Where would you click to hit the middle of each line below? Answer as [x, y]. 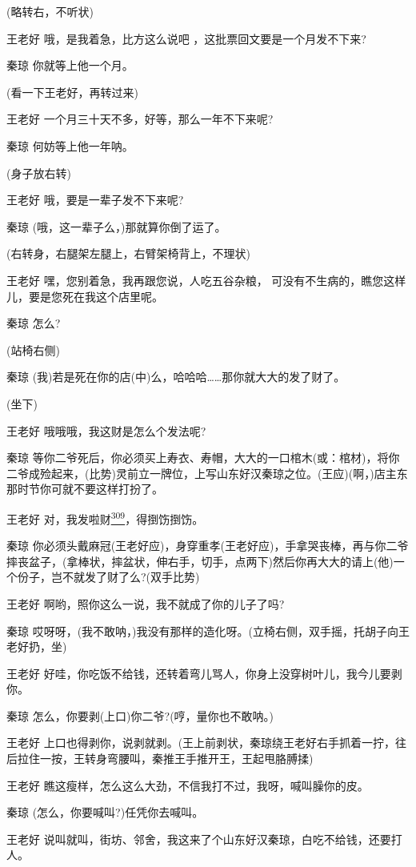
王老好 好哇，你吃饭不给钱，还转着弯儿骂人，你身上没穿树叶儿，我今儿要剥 [204, 673]
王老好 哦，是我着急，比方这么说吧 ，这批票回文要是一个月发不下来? [186, 38]
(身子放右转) [39, 173]
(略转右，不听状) [50, 11]
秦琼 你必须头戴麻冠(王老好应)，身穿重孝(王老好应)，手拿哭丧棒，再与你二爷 [208, 546]
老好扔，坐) [37, 646]
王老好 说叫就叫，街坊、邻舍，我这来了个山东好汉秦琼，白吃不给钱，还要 [199, 839]
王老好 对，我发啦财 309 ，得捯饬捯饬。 [105, 517]
